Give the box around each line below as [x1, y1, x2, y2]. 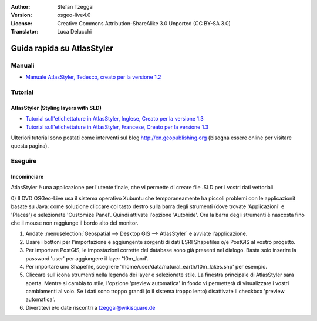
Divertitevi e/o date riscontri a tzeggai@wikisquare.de [25, 304, 156, 311]
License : [11, 19, 32, 26]
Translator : [11, 28, 39, 35]
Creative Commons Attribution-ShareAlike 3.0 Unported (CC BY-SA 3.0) [57, 19, 231, 26]
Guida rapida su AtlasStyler [11, 43, 114, 53]
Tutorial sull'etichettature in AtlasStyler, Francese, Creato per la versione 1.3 [25, 123, 208, 131]
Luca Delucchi [57, 28, 92, 35]
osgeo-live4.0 [57, 12, 91, 19]
